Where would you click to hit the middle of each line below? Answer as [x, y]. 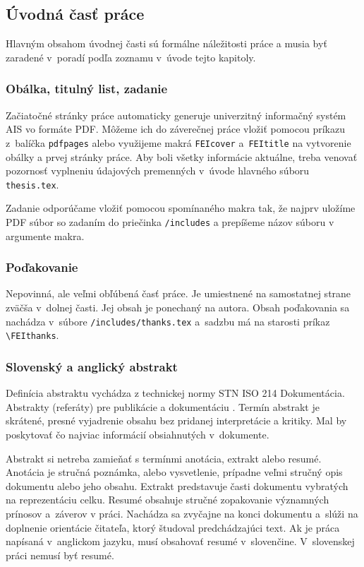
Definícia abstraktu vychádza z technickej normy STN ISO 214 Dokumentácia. [175, 393]
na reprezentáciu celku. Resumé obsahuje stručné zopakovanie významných [168, 500]
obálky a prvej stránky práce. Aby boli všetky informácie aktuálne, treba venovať [182, 156]
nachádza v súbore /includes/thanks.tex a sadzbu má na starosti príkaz [168, 321]
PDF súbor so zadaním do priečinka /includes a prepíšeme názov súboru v [170, 222]
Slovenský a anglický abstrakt [92, 366]
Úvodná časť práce [75, 14]
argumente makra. [45, 235]
